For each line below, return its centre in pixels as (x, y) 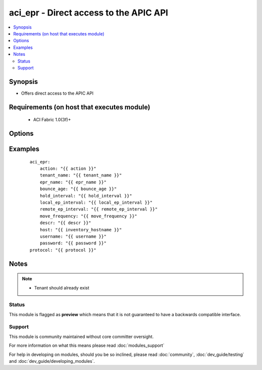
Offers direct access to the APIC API (57, 93)
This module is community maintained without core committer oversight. (81, 337)
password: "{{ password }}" (73, 243)
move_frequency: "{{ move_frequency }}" (89, 216)
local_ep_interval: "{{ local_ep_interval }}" (96, 202)
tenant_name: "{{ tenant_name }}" (81, 175)
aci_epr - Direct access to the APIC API (89, 13)
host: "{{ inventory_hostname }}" (81, 230)
